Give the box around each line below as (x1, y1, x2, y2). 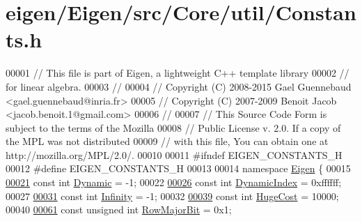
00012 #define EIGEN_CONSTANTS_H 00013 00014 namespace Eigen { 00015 (6, 161, 351, 176)
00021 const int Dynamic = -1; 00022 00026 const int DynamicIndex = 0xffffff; (6, 175, 342, 190)
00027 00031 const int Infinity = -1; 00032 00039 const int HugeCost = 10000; (6, 188, 339, 203)
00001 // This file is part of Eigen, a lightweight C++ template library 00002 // (6, 66, 349, 80)
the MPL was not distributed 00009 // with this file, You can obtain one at (6, 134, 329, 148)
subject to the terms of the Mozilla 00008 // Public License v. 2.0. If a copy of (6, 120, 341, 135)
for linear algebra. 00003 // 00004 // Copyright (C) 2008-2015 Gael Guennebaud (6, 79, 352, 93)
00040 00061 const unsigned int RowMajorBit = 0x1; (6, 202, 232, 217)
